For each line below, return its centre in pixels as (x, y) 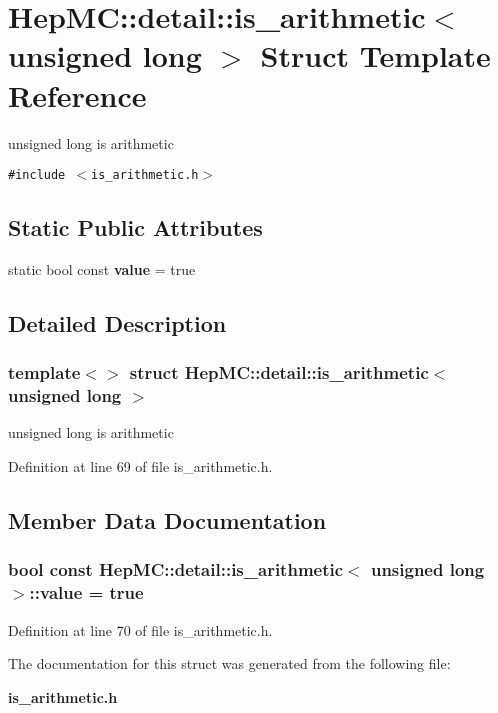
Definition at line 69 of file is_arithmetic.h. (140, 466)
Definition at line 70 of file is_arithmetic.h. (140, 629)
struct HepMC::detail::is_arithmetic (279, 372)
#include (37, 175)
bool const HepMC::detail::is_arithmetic (176, 569)
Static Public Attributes (135, 227)
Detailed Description (117, 322)
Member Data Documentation (167, 520)
